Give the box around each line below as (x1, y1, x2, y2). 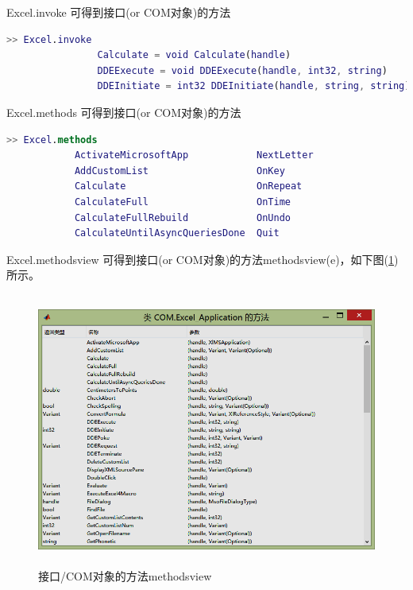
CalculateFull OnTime (74, 196, 291, 208)
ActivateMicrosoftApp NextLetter (74, 149, 314, 161)
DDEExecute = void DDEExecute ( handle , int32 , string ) (97, 64, 388, 76)
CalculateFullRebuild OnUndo (74, 212, 291, 223)
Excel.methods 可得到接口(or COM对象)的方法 (6, 103, 241, 120)
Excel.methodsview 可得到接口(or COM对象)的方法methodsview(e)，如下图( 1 (6, 250, 395, 267)
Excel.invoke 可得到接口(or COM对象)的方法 (6, 4, 231, 20)
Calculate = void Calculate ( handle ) (97, 49, 291, 61)
